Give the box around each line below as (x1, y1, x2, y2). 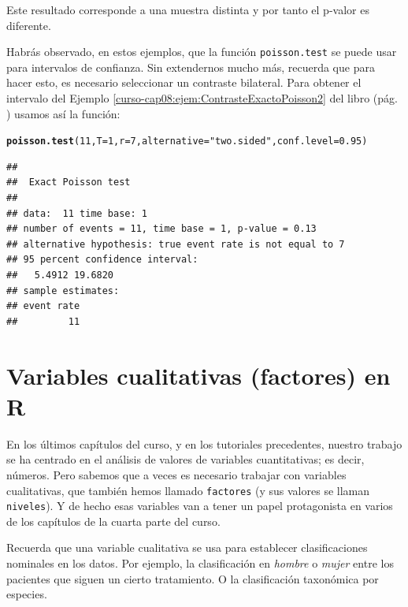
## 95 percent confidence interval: (6, 254, 198, 266)
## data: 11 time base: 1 (6, 207, 147, 219)
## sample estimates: (6, 285, 120, 296)
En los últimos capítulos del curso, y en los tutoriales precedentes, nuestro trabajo (6, 435, 402, 452)
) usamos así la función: (6, 105, 121, 121)
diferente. (6, 17, 51, 33)
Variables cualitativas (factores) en (6, 359, 391, 391)
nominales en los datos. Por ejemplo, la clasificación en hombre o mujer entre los (6, 555, 394, 571)
